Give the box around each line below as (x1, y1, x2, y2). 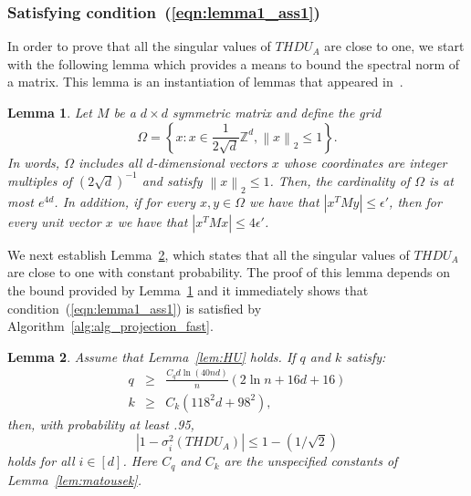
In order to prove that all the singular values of (7, 36, 271, 56)
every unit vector (7, 212, 101, 231)
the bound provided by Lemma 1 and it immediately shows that (7, 280, 369, 299)
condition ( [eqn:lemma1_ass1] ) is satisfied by (7, 298, 262, 317)
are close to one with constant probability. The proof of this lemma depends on (7, 263, 450, 282)
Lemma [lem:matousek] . (7, 470, 141, 489)
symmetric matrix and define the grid (172, 103, 382, 121)
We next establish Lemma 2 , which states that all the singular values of (7, 244, 410, 263)
